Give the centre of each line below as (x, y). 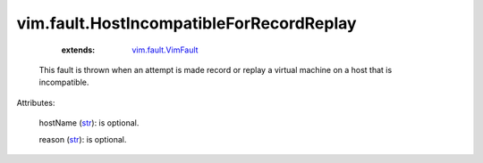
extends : (78, 50)
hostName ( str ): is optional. (89, 123)
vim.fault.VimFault (165, 50)
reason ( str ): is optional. (83, 139)
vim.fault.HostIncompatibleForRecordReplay (186, 23)
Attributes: (36, 102)
